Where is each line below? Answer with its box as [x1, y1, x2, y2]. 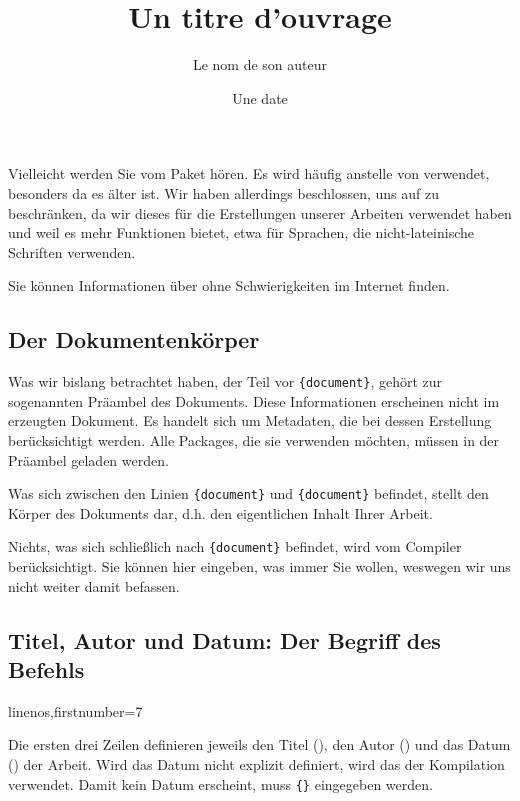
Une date [232, 87, 288, 108]
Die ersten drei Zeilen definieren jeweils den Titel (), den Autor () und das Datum [8, 734, 511, 755]
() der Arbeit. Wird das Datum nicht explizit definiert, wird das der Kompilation [8, 753, 505, 774]
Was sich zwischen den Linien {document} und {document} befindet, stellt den [8, 483, 489, 504]
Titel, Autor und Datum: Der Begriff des [8, 624, 441, 655]
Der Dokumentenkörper [8, 324, 260, 355]
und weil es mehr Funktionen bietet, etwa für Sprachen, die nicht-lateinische [8, 222, 474, 243]
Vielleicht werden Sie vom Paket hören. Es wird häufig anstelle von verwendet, [8, 163, 490, 184]
